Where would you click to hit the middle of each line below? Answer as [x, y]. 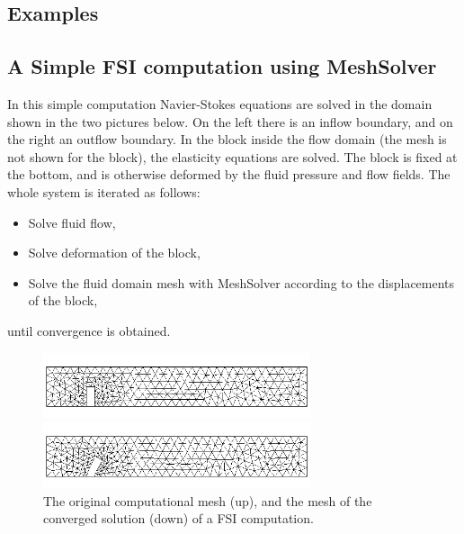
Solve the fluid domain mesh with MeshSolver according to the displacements [241, 282]
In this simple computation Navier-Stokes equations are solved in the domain [220, 103]
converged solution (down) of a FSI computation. [178, 518]
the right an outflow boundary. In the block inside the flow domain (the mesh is [227, 139]
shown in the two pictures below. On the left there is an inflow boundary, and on [230, 121]
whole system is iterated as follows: [104, 191]
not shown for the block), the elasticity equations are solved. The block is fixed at [232, 156]
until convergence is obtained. [89, 330]
